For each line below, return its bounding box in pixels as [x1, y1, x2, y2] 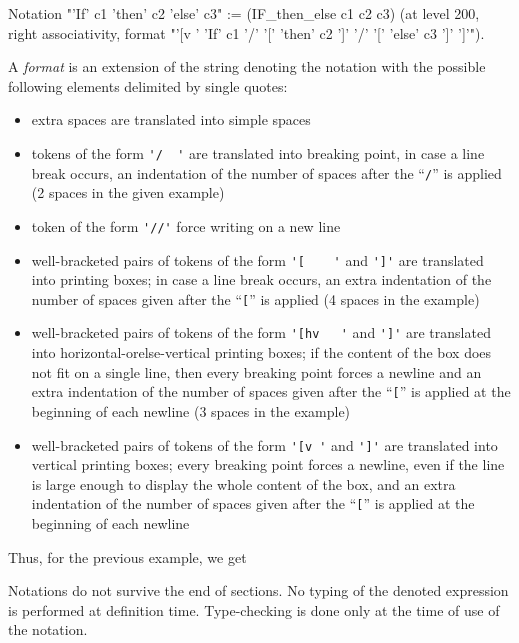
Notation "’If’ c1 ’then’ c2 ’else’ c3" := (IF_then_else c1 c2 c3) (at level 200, [8, 3, 480, 23]
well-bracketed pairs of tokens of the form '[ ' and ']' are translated [31, 249, 484, 270]
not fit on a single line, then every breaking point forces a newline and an [31, 361, 482, 382]
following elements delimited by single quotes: [8, 75, 288, 96]
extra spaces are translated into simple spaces [31, 109, 311, 130]
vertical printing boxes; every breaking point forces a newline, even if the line [31, 454, 505, 475]
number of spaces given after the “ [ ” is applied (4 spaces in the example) [31, 288, 480, 309]
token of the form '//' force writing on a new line [31, 215, 341, 236]
